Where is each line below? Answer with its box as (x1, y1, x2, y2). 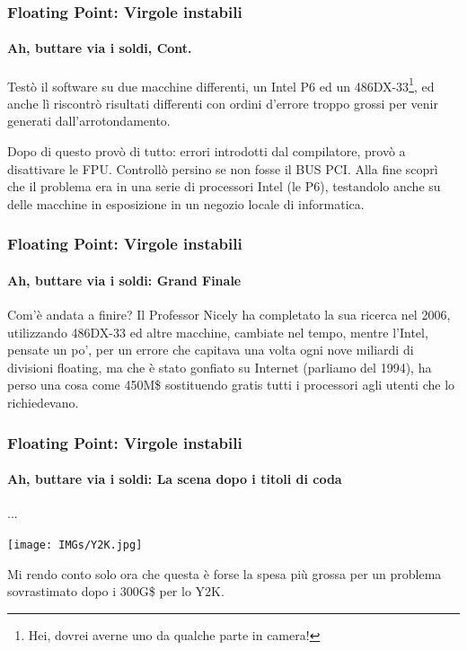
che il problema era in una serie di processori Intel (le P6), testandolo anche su (7, 177, 441, 196)
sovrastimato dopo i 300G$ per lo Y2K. (7, 582, 225, 601)
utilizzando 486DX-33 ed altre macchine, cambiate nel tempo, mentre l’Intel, (7, 322, 428, 341)
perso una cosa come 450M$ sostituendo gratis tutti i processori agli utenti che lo (7, 375, 455, 394)
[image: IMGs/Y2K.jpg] (7, 538, 143, 551)
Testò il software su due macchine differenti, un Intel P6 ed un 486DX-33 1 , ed (7, 74, 435, 95)
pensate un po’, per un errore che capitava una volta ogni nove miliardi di (7, 340, 414, 359)
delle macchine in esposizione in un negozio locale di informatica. (7, 194, 365, 213)
